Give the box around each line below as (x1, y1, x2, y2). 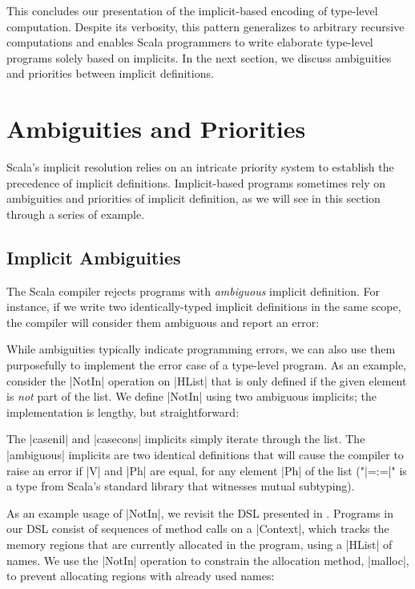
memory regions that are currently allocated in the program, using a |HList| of (6, 535, 393, 552)
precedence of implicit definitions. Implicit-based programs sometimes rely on (6, 174, 386, 191)
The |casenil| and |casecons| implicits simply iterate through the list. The (6, 430, 365, 447)
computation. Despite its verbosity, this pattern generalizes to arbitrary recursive (6, 18, 405, 34)
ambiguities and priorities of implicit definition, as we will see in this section (6, 190, 381, 207)
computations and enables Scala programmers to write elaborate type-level (6, 34, 373, 50)
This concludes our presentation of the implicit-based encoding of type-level (6, 2, 378, 18)
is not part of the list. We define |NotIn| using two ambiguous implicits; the (6, 388, 377, 405)
